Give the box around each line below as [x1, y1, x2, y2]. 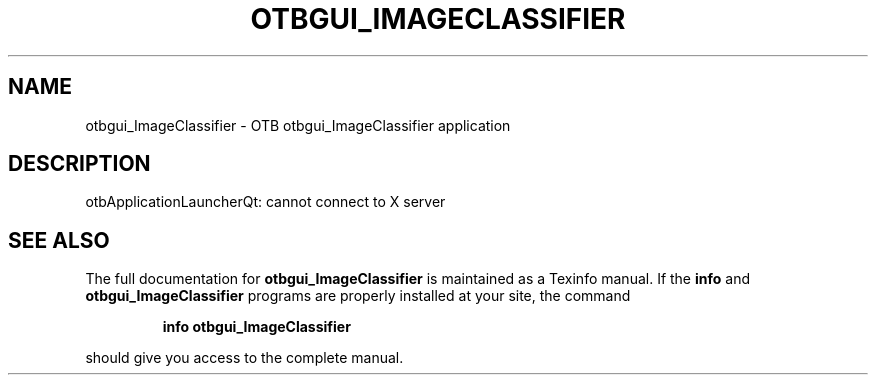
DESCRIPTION [8, 151, 151, 177]
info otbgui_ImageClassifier [162, 318, 351, 336]
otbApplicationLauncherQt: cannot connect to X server [85, 193, 446, 211]
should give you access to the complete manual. [85, 349, 404, 367]
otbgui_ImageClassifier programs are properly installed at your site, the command [85, 287, 631, 305]
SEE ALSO [8, 227, 110, 253]
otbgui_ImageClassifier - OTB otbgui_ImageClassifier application [85, 116, 511, 134]
